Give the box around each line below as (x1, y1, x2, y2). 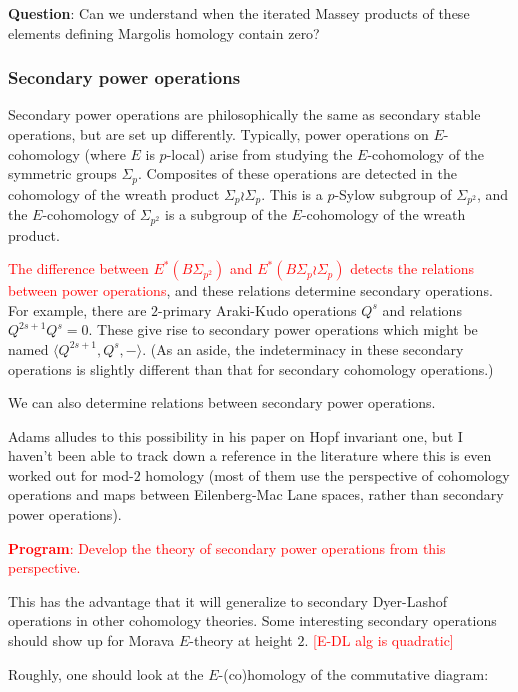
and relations (382, 299, 462, 320)
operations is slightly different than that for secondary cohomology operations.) (8, 358, 494, 379)
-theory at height (189, 630, 293, 651)
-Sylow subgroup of (334, 183, 452, 204)
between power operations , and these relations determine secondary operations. (8, 280, 493, 301)
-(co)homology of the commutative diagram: (218, 663, 489, 684)
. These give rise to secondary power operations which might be (88, 319, 478, 340)
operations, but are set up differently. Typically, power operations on (8, 124, 429, 144)
